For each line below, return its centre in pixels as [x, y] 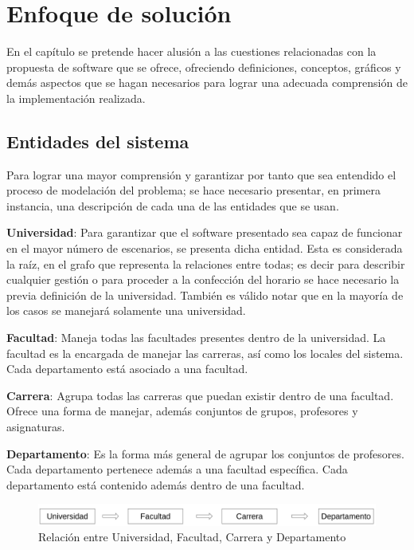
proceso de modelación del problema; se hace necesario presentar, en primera [193, 190]
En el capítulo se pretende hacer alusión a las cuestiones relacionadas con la [191, 51]
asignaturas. [36, 427]
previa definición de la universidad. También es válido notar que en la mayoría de [205, 295]
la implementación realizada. [76, 98]
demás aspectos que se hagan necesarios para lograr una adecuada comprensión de [207, 82]
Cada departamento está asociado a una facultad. [127, 369]
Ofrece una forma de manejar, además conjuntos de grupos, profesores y [182, 411]
